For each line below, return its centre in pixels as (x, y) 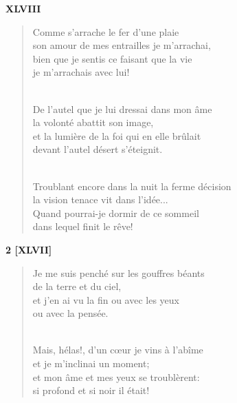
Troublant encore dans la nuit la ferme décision (132, 186)
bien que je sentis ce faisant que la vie (112, 58)
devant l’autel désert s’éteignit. (98, 149)
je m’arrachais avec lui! (81, 72)
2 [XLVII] (29, 249)
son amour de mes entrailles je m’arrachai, (122, 45)
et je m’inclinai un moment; (91, 363)
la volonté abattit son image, (93, 122)
